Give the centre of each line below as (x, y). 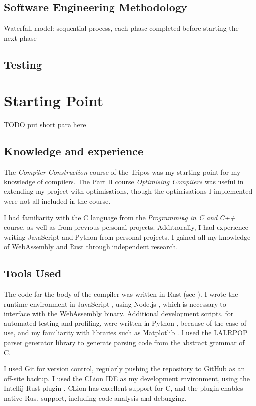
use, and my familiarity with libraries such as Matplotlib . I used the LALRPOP (126, 333)
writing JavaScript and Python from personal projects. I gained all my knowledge (127, 237)
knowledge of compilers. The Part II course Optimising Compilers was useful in (124, 181)
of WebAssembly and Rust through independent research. (91, 247)
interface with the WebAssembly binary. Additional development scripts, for (119, 313)
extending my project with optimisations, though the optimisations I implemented (128, 191)
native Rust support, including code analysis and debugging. (95, 397)
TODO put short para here (45, 124)
